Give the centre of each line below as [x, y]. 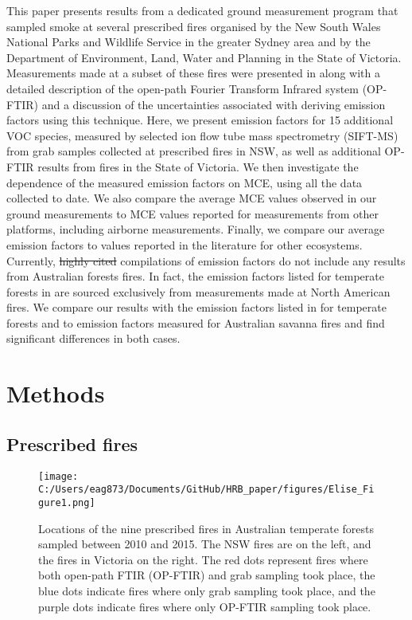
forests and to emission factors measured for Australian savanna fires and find [196, 322]
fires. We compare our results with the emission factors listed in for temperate [196, 307]
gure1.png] [67, 502]
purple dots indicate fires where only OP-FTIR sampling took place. [205, 606]
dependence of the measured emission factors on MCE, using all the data [185, 182]
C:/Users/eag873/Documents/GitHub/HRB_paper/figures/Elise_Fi [206, 490]
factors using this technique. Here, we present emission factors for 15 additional [200, 120]
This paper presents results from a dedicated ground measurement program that [202, 10]
